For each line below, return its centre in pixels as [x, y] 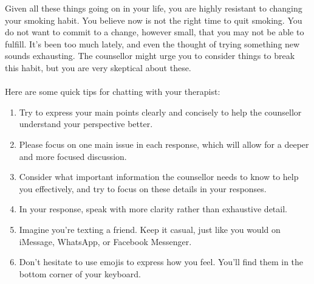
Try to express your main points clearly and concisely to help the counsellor [160, 112]
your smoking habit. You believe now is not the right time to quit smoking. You [154, 20]
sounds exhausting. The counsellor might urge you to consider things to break [150, 56]
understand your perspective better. [86, 124]
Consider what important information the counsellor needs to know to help [159, 177]
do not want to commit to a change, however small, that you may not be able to [155, 32]
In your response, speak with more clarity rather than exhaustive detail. [153, 209]
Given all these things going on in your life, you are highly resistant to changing [154, 8]
